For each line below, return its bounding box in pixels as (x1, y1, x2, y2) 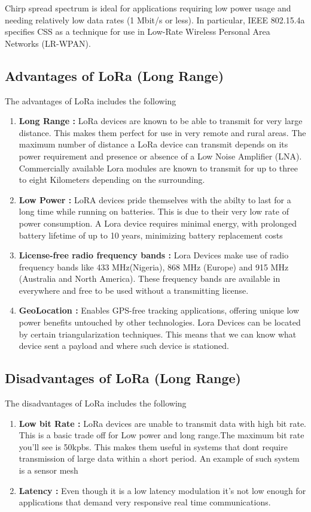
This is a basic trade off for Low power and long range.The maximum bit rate (19, 429, 304, 441)
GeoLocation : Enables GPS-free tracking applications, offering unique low (19, 304, 300, 317)
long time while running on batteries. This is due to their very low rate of (19, 205, 289, 218)
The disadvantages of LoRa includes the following (5, 397, 187, 409)
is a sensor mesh (19, 464, 78, 477)
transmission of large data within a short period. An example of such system (19, 452, 300, 465)
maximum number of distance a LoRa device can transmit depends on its (19, 138, 288, 150)
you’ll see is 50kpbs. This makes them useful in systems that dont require (19, 440, 288, 453)
